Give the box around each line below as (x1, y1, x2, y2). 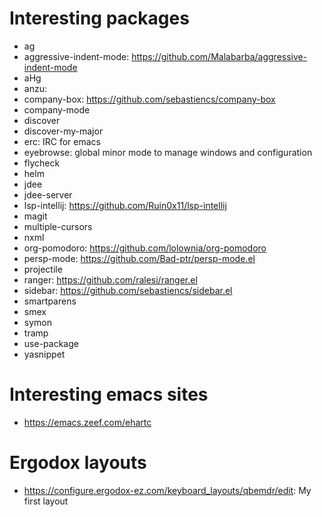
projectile (23, 263, 63, 275)
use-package (23, 337, 79, 349)
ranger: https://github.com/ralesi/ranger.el (23, 273, 198, 286)
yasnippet (23, 348, 66, 360)
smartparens (23, 295, 77, 307)
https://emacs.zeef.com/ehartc (23, 416, 152, 428)
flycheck (23, 157, 61, 169)
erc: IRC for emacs (23, 135, 101, 147)
